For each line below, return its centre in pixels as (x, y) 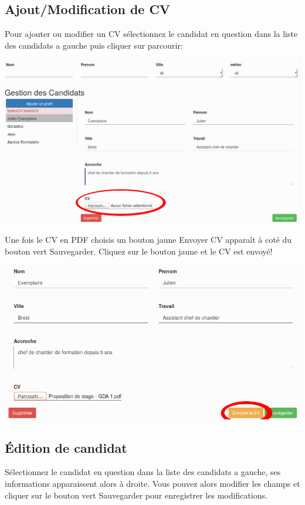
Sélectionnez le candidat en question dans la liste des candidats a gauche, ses (143, 472)
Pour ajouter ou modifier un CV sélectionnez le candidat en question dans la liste (151, 34)
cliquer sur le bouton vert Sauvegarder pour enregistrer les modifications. (136, 495)
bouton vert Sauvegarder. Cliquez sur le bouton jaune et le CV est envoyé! (139, 251)
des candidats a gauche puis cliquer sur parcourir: (94, 45)
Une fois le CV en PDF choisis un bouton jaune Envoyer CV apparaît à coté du (148, 240)
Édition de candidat (66, 447)
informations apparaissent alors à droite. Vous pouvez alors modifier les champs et (152, 483)
